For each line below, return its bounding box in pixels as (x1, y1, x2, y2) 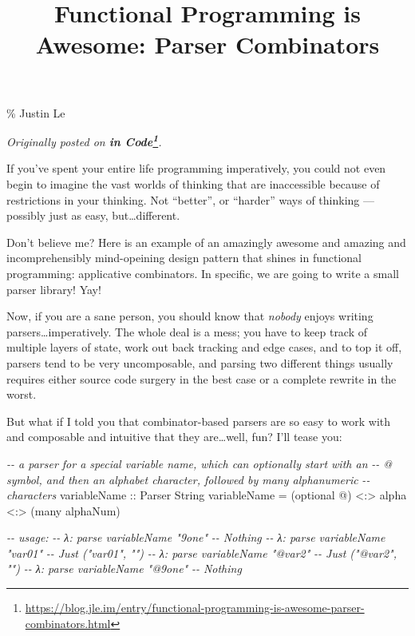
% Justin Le (6, 104, 65, 121)
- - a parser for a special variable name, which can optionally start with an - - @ (6, 455, 392, 471)
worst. (6, 386, 37, 403)
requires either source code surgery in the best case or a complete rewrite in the (6, 370, 397, 387)
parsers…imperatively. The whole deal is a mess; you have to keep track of (6, 323, 368, 340)
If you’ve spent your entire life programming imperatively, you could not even (6, 160, 386, 177)
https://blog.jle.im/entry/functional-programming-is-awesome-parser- (25, 599, 365, 616)
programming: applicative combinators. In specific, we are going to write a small (6, 264, 399, 281)
